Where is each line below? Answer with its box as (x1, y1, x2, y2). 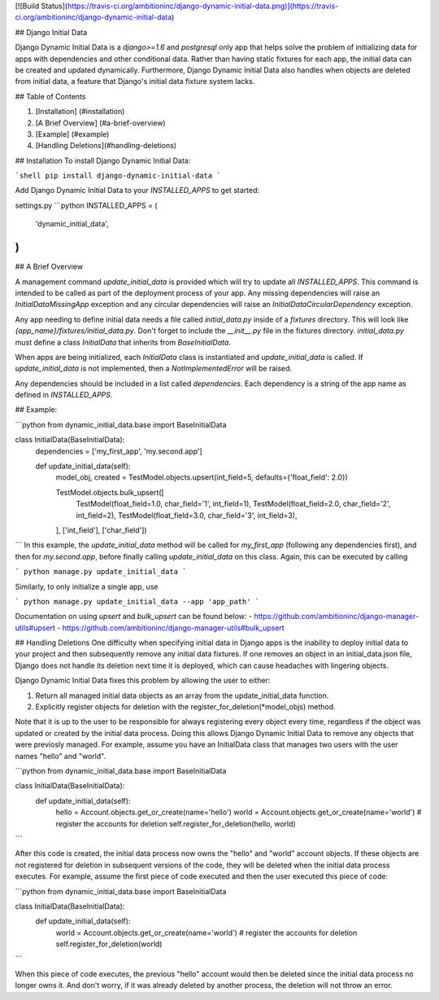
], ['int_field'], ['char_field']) (55, 525, 147, 535)
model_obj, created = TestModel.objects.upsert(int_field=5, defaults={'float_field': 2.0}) (55, 472, 349, 482)
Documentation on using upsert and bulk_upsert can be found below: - (15, 612, 252, 621)
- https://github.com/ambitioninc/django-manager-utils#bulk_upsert (57, 623, 285, 633)
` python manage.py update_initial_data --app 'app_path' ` (15, 597, 260, 606)
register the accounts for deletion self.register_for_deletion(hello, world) (55, 818, 296, 828)
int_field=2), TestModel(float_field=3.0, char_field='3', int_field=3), (76, 510, 298, 520)
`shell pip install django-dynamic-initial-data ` (15, 171, 221, 181)
